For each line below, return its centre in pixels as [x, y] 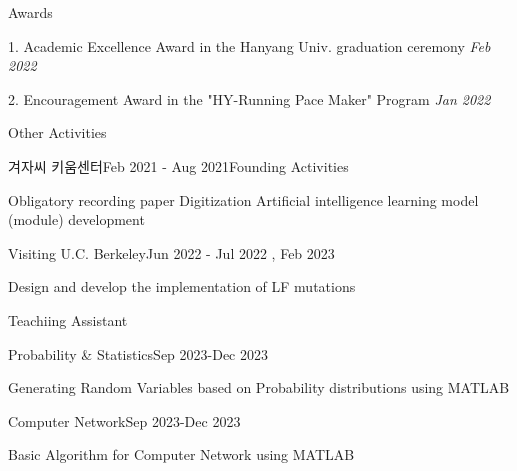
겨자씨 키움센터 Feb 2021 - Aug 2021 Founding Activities [178, 165]
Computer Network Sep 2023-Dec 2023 [124, 420]
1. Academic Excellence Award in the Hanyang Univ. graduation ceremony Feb [249, 45]
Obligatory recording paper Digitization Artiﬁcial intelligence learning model [243, 199]
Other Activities [57, 132]
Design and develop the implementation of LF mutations [182, 286]
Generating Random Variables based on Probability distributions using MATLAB [259, 387]
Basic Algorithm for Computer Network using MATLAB [181, 454]
